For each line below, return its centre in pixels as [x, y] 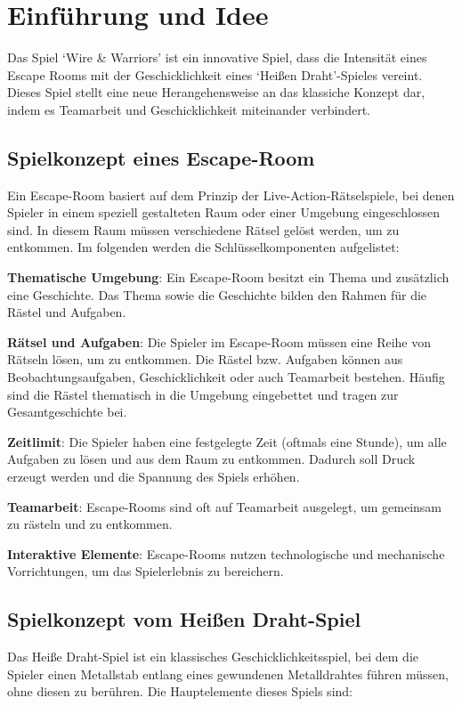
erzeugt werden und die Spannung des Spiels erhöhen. [154, 477]
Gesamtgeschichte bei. [67, 412]
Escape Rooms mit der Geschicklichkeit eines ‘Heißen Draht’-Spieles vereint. [215, 74]
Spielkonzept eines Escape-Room [161, 157]
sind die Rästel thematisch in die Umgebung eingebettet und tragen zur [203, 394]
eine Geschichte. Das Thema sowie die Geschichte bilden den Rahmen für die [217, 294]
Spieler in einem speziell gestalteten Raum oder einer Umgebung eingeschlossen [223, 212]
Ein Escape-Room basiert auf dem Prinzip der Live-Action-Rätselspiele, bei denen [231, 195]
